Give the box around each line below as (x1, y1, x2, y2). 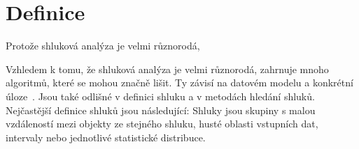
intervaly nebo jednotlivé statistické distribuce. (6, 130, 206, 144)
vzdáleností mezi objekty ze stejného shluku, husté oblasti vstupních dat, (6, 116, 318, 131)
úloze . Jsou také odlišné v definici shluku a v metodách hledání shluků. (6, 88, 315, 103)
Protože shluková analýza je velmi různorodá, (6, 38, 200, 53)
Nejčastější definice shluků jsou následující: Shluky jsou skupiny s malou (6, 102, 316, 117)
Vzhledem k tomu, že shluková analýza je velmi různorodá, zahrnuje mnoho (6, 61, 329, 76)
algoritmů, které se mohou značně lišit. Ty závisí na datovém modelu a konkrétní (6, 75, 353, 90)
